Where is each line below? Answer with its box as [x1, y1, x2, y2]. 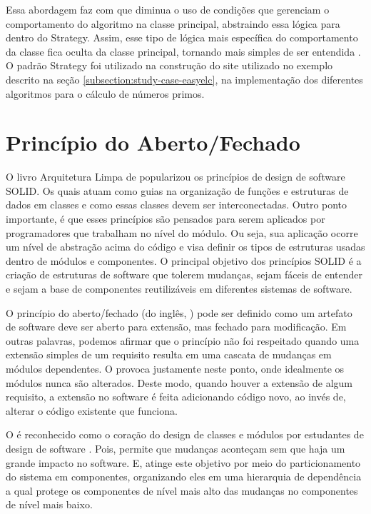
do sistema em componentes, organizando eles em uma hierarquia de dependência [6, 469, 362, 484]
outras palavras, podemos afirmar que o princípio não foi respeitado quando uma [6, 333, 360, 348]
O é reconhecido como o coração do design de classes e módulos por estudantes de [6, 427, 364, 442]
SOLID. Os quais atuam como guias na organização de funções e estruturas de [6, 183, 349, 198]
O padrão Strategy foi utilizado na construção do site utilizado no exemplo [6, 58, 333, 73]
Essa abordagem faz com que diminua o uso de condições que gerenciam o [6, 2, 330, 16]
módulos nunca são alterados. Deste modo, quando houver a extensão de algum [6, 375, 352, 390]
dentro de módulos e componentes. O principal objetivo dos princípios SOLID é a [6, 253, 362, 268]
